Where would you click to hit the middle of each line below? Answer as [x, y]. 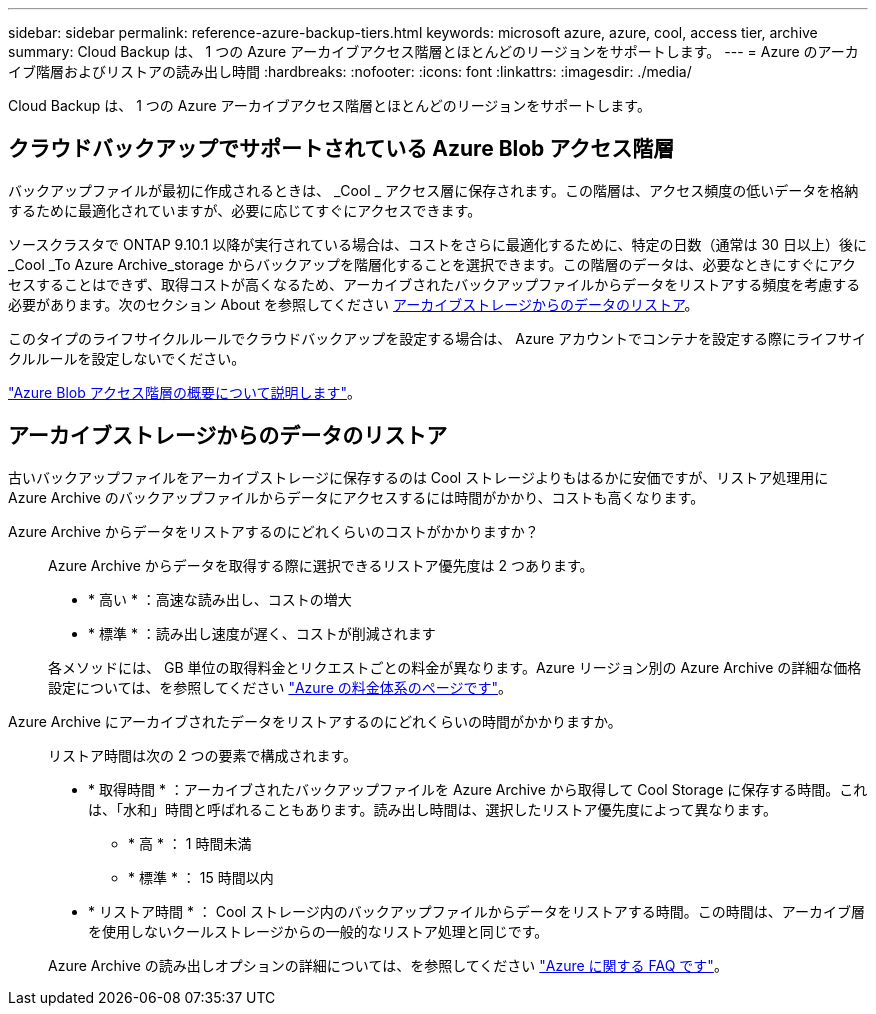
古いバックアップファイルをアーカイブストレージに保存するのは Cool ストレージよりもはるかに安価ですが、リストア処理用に [418, 477]
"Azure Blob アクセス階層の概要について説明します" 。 [185, 392]
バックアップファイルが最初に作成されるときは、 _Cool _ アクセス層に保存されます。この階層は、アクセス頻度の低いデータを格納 [433, 190]
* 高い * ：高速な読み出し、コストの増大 [220, 599]
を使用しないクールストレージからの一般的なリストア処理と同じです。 [318, 931]
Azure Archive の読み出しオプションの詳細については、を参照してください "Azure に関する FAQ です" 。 [388, 965]
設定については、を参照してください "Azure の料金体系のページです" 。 [280, 687]
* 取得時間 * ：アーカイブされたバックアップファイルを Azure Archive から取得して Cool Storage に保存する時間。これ [478, 789]
